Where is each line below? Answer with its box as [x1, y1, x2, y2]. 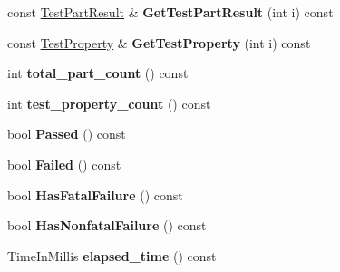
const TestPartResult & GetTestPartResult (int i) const [7, 3, 334, 21]
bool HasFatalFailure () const [7, 185, 183, 204]
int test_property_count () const [7, 93, 211, 112]
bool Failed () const [7, 154, 121, 173]
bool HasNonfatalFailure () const [7, 216, 207, 235]
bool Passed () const [7, 124, 126, 143]
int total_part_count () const [7, 63, 189, 83]
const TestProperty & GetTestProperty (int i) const [7, 33, 311, 52]
